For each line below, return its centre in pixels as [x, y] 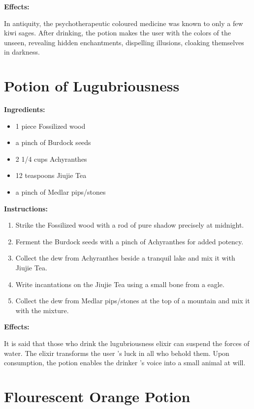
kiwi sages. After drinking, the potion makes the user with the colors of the [117, 33]
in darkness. [22, 52]
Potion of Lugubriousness [92, 86]
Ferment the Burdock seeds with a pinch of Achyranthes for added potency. [129, 241]
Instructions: [26, 208]
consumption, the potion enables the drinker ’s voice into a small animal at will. [125, 363]
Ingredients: [25, 109]
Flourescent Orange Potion [97, 396]
